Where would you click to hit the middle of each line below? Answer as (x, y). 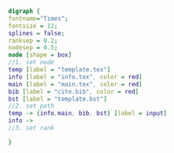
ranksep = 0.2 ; (33, 40)
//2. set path (31, 106)
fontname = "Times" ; (38, 18)
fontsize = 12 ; (33, 26)
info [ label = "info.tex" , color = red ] (76, 77)
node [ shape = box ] (40, 55)
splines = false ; (37, 33)
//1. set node (31, 63)
